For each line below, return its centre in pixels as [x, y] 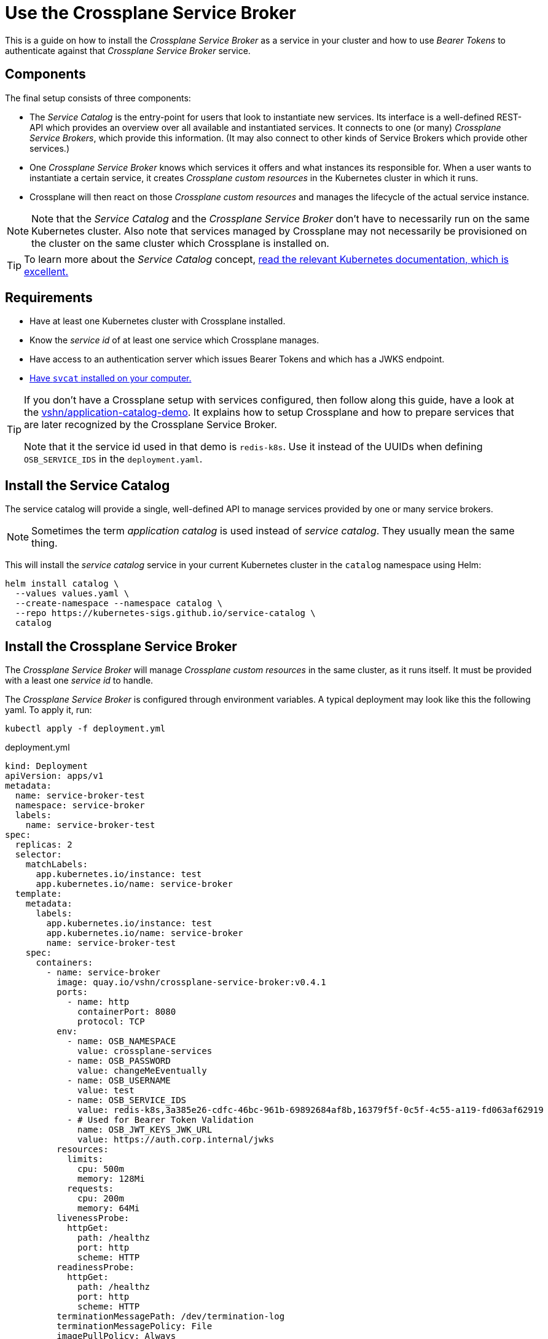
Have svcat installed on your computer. [111, 378]
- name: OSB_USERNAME [119, 1081]
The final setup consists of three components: [98, 98]
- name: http [98, 1002]
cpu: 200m [101, 1199]
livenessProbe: [93, 1218]
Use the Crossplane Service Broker [151, 13]
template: [38, 894]
